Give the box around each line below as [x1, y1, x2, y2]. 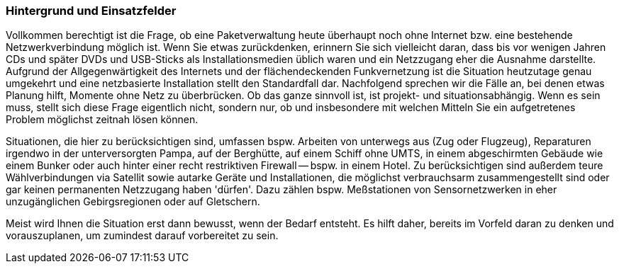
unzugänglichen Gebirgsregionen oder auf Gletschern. [6, 195, 260, 208]
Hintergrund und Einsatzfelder [6, 4, 177, 18]
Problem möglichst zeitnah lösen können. [6, 113, 199, 126]
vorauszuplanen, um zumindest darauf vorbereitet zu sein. [6, 229, 279, 242]
